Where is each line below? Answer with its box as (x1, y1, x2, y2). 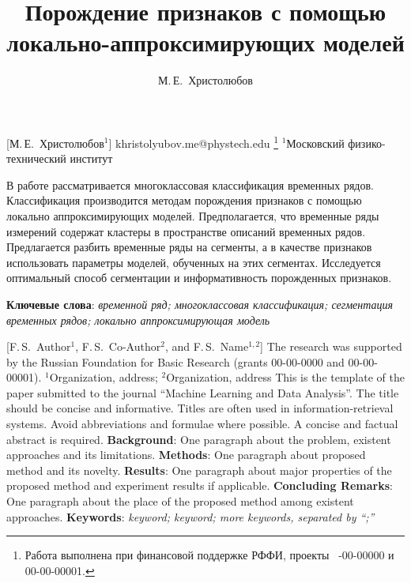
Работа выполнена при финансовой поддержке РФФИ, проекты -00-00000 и (25, 547, 394, 563)
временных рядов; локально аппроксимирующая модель (6, 311, 270, 328)
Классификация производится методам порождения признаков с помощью (6, 192, 362, 209)
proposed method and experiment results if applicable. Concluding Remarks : (6, 477, 393, 494)
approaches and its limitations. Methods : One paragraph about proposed (6, 446, 366, 463)
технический (6, 150, 66, 167)
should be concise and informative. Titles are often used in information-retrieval (6, 400, 394, 416)
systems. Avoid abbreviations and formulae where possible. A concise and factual (6, 416, 398, 432)
